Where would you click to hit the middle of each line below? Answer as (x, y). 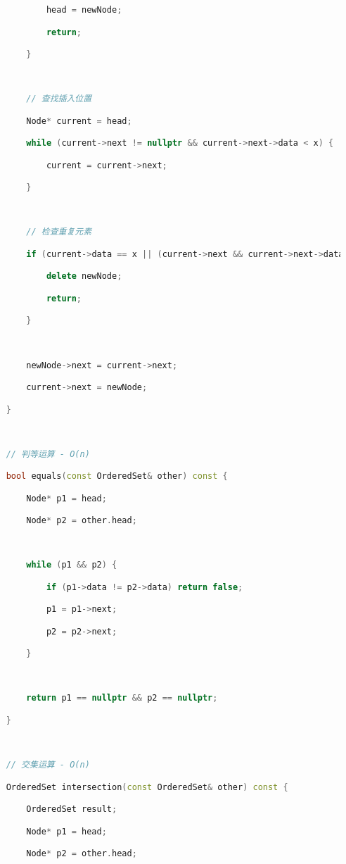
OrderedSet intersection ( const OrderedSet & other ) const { (147, 787)
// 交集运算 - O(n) (48, 765)
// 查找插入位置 (59, 99)
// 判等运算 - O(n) (48, 454)
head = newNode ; (84, 10)
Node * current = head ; (79, 121)
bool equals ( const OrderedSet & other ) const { (117, 476)
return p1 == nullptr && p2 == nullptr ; (122, 698)
